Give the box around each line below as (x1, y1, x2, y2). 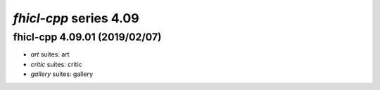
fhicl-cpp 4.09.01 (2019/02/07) (13, 31, 162, 43)
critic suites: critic (30, 60, 82, 68)
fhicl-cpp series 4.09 (13, 10, 140, 26)
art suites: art (30, 50, 70, 59)
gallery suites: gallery (30, 70, 94, 78)
